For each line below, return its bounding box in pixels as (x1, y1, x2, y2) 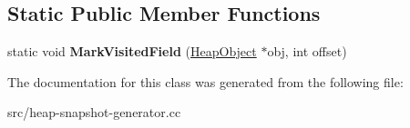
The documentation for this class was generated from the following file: (7, 72, 404, 91)
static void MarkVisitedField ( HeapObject (7, 42, 257, 61)
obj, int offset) (267, 42, 347, 61)
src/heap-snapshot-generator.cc (7, 103, 181, 122)
